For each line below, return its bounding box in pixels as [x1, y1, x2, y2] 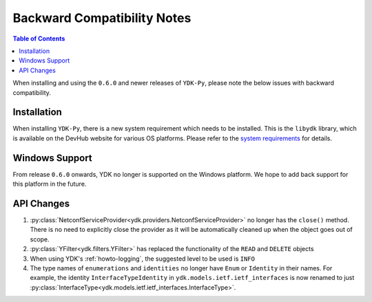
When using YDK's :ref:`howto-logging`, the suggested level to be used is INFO [30, 255, 255, 263]
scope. [30, 235, 50, 244]
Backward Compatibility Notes [12, 10, 192, 25]
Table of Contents [12, 34, 65, 43]
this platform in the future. [12, 180, 87, 188]
